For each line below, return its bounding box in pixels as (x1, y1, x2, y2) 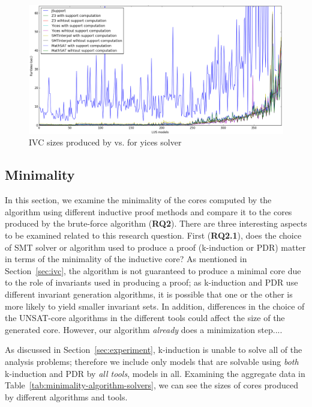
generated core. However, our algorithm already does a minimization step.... (5, 323, 283, 335)
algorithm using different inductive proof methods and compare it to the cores (5, 205, 292, 218)
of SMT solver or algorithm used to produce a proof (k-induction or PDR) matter (5, 240, 306, 253)
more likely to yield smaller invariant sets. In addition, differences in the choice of (5, 299, 305, 312)
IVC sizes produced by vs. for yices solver (29, 136, 182, 148)
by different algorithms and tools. (5, 390, 128, 403)
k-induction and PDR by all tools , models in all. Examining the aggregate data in (5, 367, 305, 379)
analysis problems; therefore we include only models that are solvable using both (5, 355, 299, 367)
